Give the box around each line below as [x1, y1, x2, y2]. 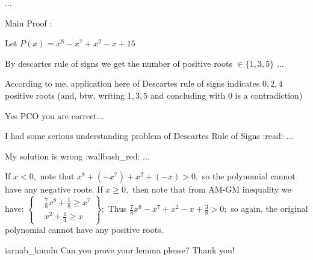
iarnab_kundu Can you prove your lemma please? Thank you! [5, 243, 235, 256]
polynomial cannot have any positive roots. [5, 223, 164, 236]
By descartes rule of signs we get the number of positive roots [5, 57, 232, 69]
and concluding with [150, 88, 226, 101]
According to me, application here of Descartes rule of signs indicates [5, 77, 260, 90]
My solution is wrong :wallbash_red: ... [5, 149, 150, 162]
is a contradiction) [235, 88, 303, 101]
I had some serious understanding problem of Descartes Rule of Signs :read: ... [5, 129, 294, 142]
